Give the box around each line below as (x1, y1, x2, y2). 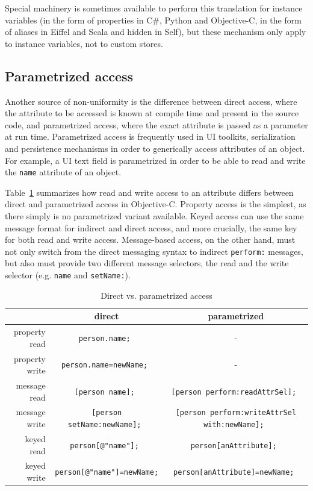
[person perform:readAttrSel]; (171, 387, 297, 396)
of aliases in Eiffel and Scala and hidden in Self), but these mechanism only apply (5, 25, 306, 38)
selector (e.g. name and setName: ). (5, 269, 131, 281)
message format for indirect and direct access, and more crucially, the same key (5, 221, 297, 234)
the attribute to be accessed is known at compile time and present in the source (5, 107, 299, 119)
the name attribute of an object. (5, 166, 122, 178)
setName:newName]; (67, 421, 141, 430)
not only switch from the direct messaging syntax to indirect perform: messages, (5, 245, 303, 257)
